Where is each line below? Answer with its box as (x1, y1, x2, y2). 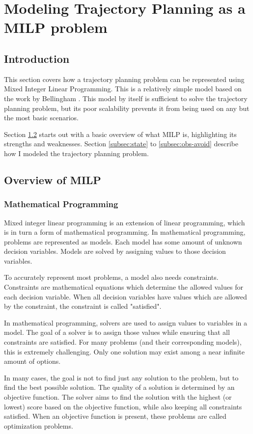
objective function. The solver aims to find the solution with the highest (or (4, 392, 232, 402)
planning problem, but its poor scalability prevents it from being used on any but (4, 103, 250, 113)
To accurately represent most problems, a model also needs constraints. (4, 272, 219, 282)
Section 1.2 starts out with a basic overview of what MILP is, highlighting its (4, 129, 237, 139)
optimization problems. (4, 420, 73, 431)
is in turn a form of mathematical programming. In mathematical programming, (4, 227, 246, 237)
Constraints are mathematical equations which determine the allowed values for (4, 282, 243, 292)
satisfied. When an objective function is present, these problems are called (4, 411, 226, 421)
